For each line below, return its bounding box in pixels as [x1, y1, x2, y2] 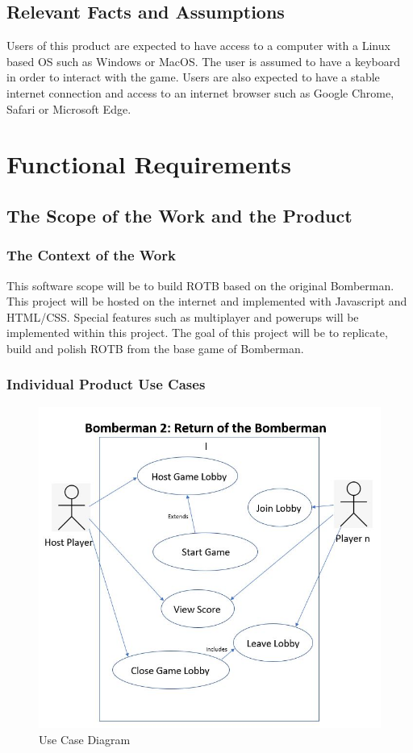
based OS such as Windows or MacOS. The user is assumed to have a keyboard [6, 52, 400, 69]
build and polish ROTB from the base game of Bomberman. [6, 339, 304, 356]
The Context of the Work [6, 245, 176, 265]
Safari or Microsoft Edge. [6, 100, 131, 117]
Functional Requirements [6, 148, 291, 181]
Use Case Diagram [39, 730, 131, 747]
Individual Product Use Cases [6, 374, 206, 394]
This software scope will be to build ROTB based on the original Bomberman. [6, 277, 394, 293]
